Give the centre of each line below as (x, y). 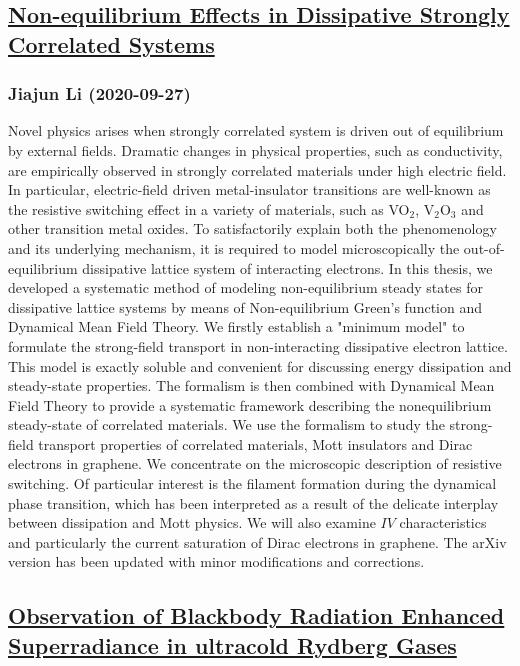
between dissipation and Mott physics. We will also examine (192, 522)
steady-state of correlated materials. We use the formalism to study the (226, 424)
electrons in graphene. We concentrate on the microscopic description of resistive (255, 463)
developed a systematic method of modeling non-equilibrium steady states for (245, 287)
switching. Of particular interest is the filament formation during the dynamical (252, 483)
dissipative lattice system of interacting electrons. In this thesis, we (287, 267)
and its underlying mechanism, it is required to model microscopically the (234, 247)
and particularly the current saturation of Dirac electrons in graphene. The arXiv (257, 541)
